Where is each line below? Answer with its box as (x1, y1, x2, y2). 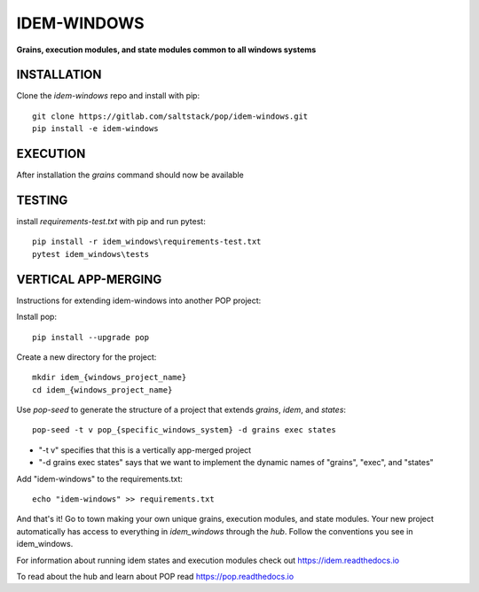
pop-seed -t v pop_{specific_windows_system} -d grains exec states (32, 425, 336, 435)
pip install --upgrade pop (32, 332, 150, 342)
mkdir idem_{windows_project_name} (32, 372, 187, 383)
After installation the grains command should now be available (16, 169, 244, 181)
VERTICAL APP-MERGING (16, 271, 162, 287)
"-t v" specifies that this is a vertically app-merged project (38, 444, 252, 456)
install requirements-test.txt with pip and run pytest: (16, 216, 206, 227)
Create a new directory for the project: (16, 351, 157, 362)
